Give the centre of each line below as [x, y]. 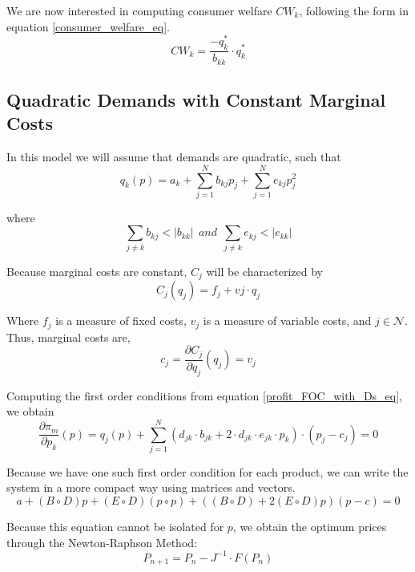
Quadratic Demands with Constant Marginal [196, 99]
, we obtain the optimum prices [310, 527]
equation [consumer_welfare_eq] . [88, 26]
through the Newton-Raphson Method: [102, 542]
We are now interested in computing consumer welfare [139, 10]
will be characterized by [265, 271]
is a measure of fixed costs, [121, 320]
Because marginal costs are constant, [97, 271]
